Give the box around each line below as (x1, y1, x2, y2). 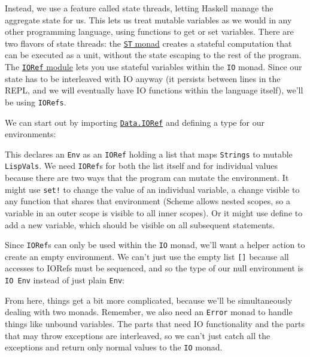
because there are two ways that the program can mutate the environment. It (5, 171, 289, 184)
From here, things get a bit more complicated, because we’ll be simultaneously (5, 294, 293, 306)
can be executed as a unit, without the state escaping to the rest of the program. (5, 49, 302, 61)
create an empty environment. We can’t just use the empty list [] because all (5, 250, 289, 262)
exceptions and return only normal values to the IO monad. (5, 341, 223, 353)
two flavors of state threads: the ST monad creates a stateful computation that (5, 37, 292, 49)
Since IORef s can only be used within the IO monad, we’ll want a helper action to (5, 238, 305, 251)
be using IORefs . (5, 95, 66, 108)
